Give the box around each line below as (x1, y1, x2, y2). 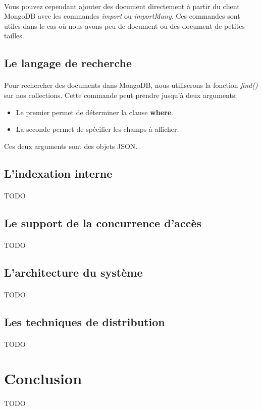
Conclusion (4, 368, 82, 389)
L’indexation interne (4, 165, 113, 181)
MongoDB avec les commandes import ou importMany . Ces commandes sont (4, 11, 240, 21)
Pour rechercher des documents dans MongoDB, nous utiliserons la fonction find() (4, 80, 258, 90)
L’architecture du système (4, 264, 143, 280)
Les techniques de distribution (4, 314, 165, 329)
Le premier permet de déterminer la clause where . (16, 107, 173, 117)
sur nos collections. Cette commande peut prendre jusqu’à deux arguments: (4, 89, 237, 100)
